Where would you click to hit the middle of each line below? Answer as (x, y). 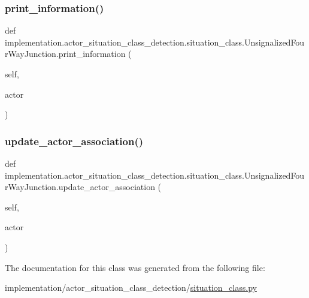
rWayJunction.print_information (65, 54)
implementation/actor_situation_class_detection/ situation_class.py (131, 288)
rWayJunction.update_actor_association (80, 187)
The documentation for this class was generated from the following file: (135, 267)
